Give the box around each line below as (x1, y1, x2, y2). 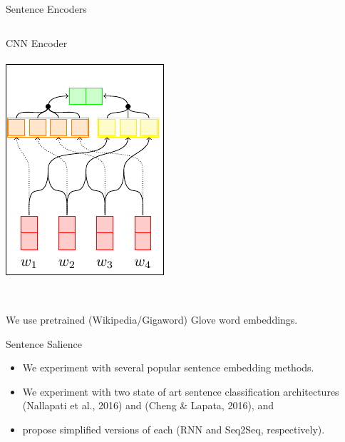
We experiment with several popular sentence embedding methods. (22, 360, 314, 375)
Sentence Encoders (6, 1, 87, 16)
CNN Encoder (6, 35, 68, 50)
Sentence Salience (6, 336, 82, 351)
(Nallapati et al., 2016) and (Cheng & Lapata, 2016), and (22, 398, 274, 413)
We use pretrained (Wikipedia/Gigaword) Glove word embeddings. (6, 312, 298, 327)
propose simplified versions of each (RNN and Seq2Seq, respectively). (22, 421, 325, 436)
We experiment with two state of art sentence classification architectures (22, 384, 339, 399)
